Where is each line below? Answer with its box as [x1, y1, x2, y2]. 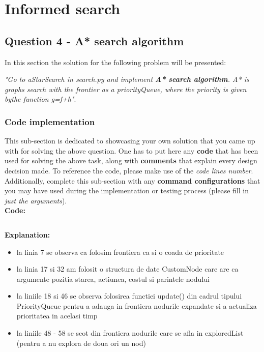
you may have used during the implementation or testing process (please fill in [5, 185, 249, 196]
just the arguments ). [5, 195, 67, 206]
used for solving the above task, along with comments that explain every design [5, 155, 257, 166]
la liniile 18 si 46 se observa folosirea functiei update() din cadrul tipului [16, 290, 242, 301]
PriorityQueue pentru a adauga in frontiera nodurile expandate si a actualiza [16, 300, 257, 311]
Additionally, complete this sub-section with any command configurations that [5, 175, 260, 186]
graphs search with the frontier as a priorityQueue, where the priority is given [5, 83, 247, 94]
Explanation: [5, 229, 50, 240]
